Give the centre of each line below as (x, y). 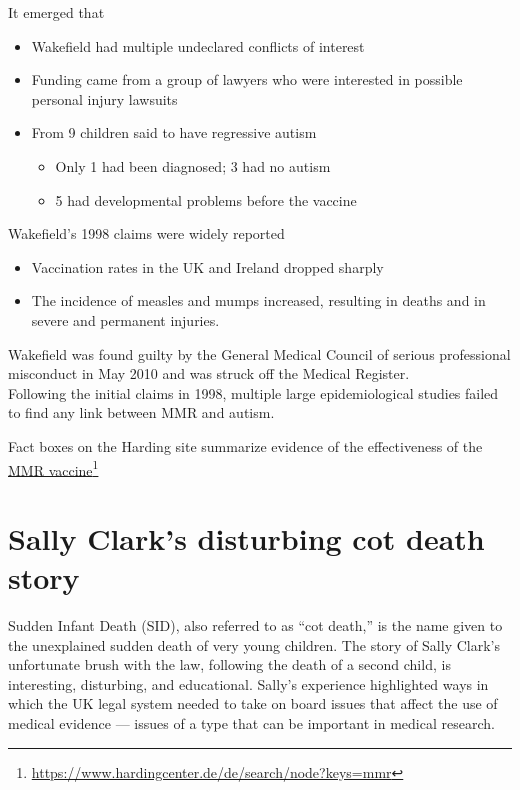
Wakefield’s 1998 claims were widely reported (146, 233)
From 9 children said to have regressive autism (174, 132)
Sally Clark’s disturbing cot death (246, 537)
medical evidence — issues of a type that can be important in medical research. (251, 723)
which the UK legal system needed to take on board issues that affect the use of (253, 703)
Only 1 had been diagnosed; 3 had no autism (193, 165)
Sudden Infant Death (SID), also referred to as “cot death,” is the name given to (255, 625)
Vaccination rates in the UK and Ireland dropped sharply (207, 266)
